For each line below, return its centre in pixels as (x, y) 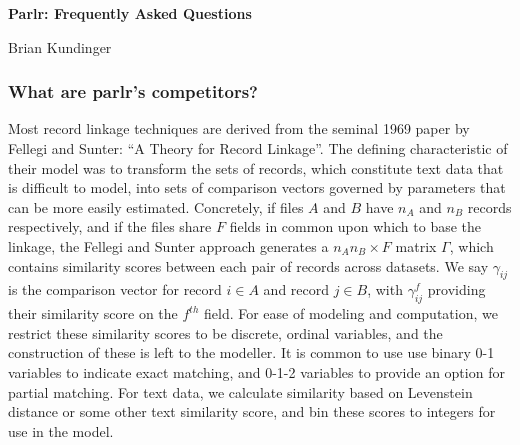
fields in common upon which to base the (355, 226)
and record (296, 289)
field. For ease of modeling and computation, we (351, 313)
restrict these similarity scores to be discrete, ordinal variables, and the (225, 332)
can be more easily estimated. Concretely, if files (156, 206)
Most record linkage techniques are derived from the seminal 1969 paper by (239, 128)
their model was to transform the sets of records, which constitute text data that (256, 167)
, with (385, 289)
